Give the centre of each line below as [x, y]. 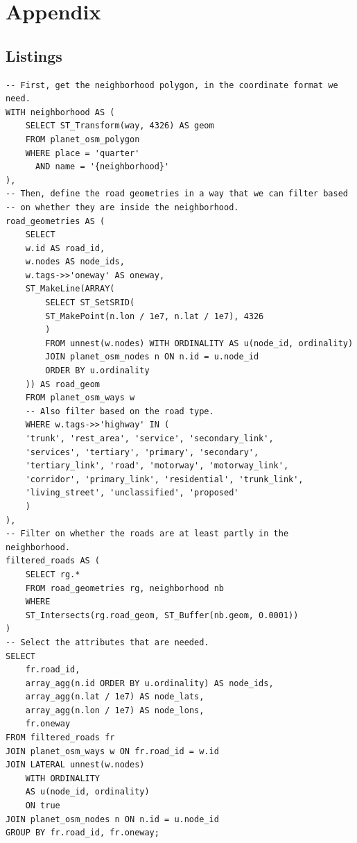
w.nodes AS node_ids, [75, 262]
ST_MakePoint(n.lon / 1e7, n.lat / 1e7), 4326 [155, 316]
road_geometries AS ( [55, 221]
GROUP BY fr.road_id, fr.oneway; [82, 833]
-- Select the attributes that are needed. [107, 642]
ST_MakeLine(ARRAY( [70, 289]
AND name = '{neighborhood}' [102, 167]
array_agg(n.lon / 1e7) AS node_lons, [115, 710]
